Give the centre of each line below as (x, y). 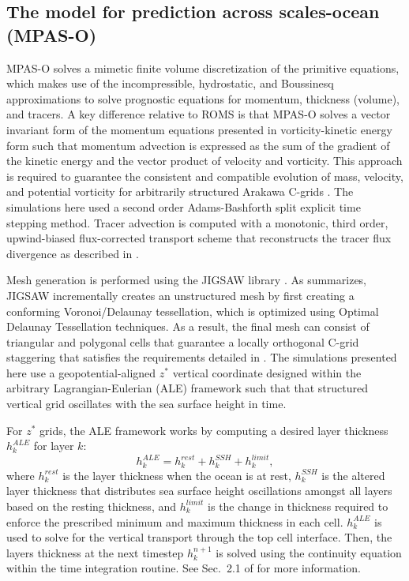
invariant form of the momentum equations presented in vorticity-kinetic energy (199, 129)
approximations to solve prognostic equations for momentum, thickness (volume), (203, 98)
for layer (54, 446)
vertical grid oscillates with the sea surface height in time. (146, 404)
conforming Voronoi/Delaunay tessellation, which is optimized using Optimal (193, 311)
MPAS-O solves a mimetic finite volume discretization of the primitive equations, (203, 67)
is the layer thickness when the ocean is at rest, (177, 475)
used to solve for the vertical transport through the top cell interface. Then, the (199, 537)
